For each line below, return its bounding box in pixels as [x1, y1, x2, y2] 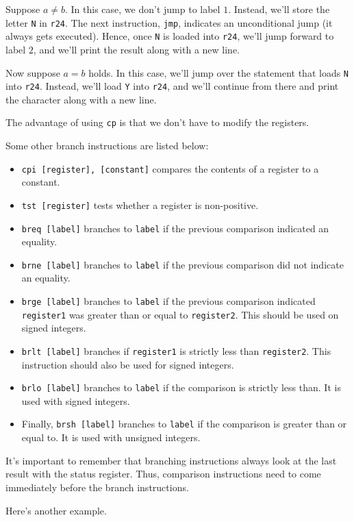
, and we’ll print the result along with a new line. [33, 42, 240, 56]
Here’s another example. [5, 503, 107, 517]
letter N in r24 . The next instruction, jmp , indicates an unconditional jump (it [5, 15, 333, 29]
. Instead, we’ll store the [228, 2, 330, 16]
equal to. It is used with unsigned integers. [21, 430, 201, 445]
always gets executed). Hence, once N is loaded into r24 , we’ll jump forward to [5, 29, 334, 43]
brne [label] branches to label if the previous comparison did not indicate [21, 257, 344, 271]
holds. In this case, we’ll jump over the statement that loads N [88, 65, 349, 79]
